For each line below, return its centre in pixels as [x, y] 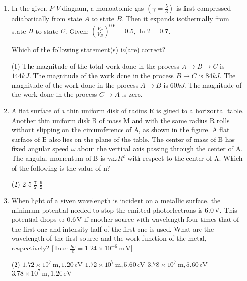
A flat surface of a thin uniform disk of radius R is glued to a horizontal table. [128, 111]
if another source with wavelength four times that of [162, 219]
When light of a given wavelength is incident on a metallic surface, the [116, 200]
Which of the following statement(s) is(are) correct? [88, 50]
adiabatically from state [47, 18]
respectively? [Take [39, 248]
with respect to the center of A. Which [185, 158]
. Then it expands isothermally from [175, 18]
